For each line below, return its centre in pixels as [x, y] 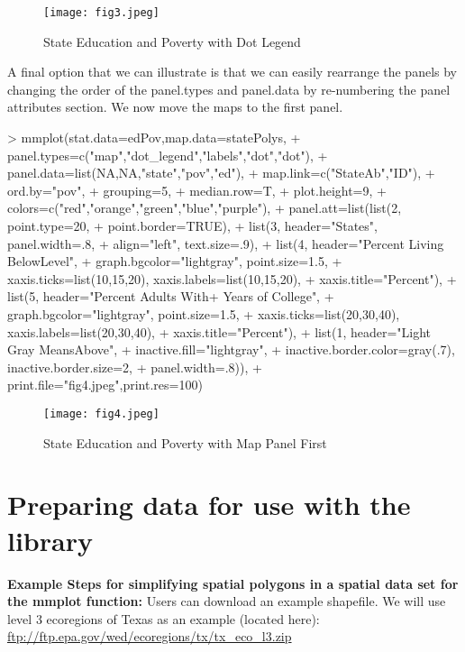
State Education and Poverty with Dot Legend [172, 41]
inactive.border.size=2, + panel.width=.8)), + [135, 367]
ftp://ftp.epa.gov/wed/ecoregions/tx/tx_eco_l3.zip [150, 636]
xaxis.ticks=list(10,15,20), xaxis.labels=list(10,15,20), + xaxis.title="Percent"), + [232, 278]
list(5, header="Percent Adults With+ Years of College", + [171, 296]
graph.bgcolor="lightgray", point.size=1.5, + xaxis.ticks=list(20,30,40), [204, 313]
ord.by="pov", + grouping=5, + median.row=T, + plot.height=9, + [197, 190]
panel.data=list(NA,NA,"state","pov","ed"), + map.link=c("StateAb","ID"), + [221, 173]
